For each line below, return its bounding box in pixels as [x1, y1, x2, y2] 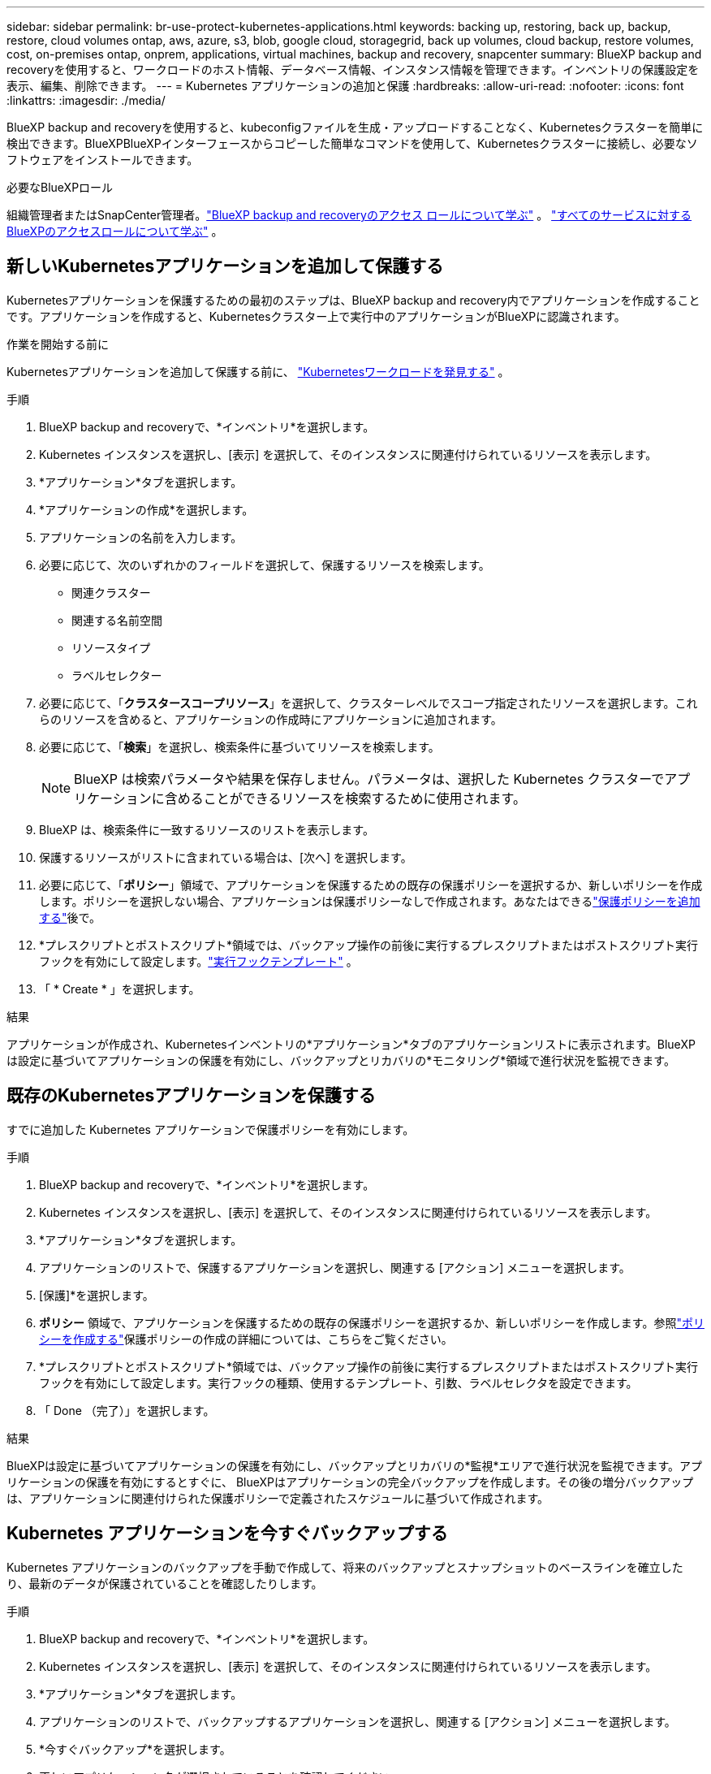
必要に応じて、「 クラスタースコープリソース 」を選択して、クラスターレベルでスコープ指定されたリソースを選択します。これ [39, 695, 698, 710]
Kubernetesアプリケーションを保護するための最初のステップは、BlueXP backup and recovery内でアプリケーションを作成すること [6, 292, 700, 307]
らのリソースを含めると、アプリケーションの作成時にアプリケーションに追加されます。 [39, 712, 502, 726]
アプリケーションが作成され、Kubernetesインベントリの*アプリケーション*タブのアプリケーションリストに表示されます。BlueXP [6, 1036, 696, 1051]
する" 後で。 [39, 910, 101, 924]
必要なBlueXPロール [6, 180, 114, 194]
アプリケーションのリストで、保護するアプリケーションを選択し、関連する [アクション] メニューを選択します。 [39, 1260, 631, 1274]
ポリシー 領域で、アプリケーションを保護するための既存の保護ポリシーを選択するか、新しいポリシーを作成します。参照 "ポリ [39, 1315, 705, 1330]
